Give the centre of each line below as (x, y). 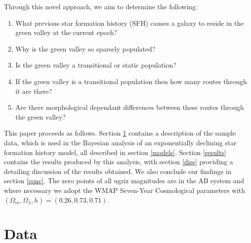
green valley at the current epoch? (66, 32)
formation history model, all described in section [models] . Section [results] (115, 152)
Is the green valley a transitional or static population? (96, 65)
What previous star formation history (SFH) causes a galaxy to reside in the (129, 23)
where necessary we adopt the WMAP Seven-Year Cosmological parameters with (125, 190)
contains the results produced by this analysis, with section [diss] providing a (119, 162)
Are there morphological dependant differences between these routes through (130, 107)
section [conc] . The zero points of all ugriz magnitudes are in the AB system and (124, 181)
